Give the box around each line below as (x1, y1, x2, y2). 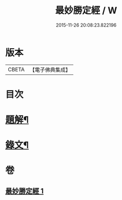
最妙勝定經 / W (55, 5, 117, 16)
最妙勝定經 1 (5, 187, 44, 195)
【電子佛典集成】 (29, 66, 71, 73)
